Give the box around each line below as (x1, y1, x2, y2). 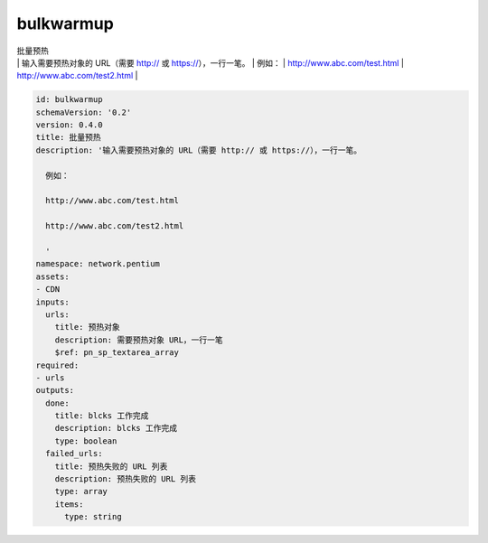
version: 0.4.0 (35, 120, 103, 130)
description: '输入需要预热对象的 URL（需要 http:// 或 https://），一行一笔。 (35, 145, 362, 155)
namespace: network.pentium (35, 258, 160, 269)
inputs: (35, 296, 70, 307)
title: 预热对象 (54, 322, 121, 332)
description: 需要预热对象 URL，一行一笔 (54, 334, 223, 345)
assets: (35, 271, 70, 282)
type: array (54, 486, 108, 497)
